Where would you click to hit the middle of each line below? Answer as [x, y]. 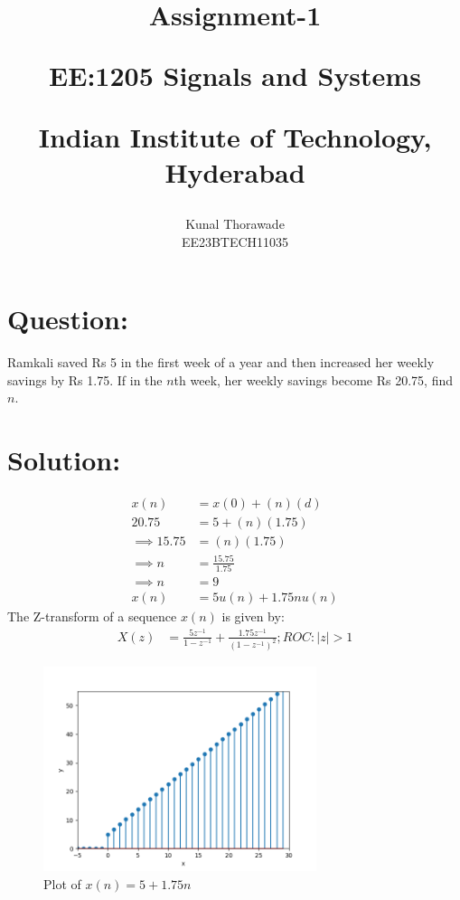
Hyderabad [235, 171]
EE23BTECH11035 [235, 241]
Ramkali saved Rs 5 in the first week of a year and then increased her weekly [221, 362]
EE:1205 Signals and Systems [235, 76]
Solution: [64, 460]
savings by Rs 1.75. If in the [85, 379]
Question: [68, 319]
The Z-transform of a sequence [92, 616]
